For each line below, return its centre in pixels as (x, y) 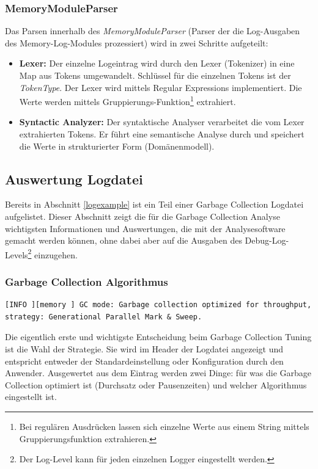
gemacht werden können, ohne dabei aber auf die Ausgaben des (124, 240)
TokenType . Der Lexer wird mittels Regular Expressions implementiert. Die (161, 87)
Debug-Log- (267, 240)
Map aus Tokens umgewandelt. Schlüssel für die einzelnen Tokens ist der (155, 75)
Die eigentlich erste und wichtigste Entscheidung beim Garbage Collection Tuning (158, 337)
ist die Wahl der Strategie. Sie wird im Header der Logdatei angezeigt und (144, 349)
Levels (17, 254)
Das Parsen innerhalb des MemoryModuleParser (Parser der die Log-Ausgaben (153, 31)
